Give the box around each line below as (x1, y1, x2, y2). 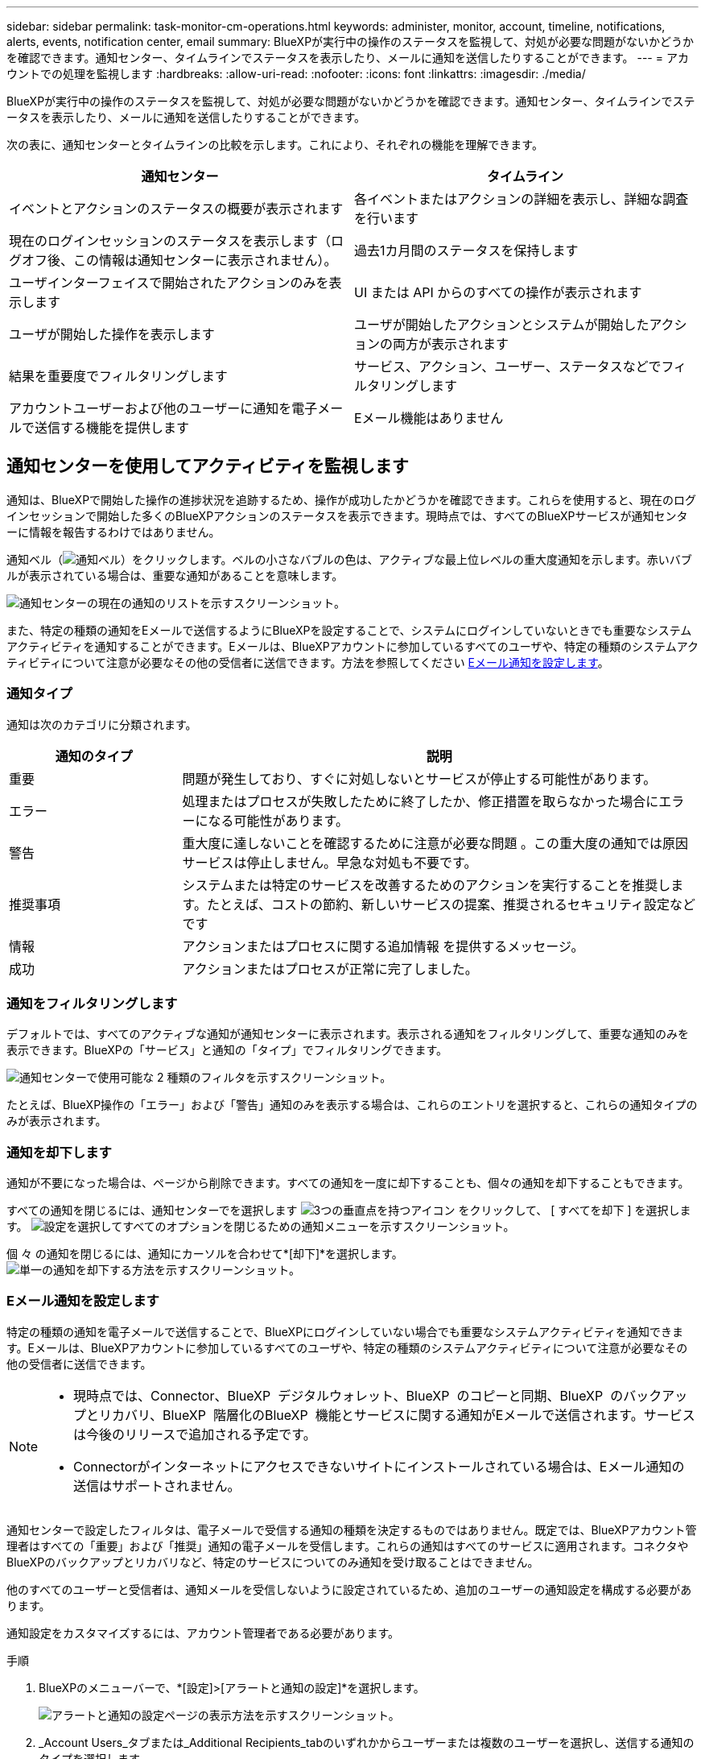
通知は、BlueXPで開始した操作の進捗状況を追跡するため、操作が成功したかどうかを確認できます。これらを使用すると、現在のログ (6, 492, 697, 507)
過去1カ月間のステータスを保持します (354, 242, 579, 259)
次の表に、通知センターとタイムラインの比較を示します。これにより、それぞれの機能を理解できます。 (6, 138, 543, 151)
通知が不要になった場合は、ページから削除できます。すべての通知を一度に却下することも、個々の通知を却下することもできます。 (6, 1176, 690, 1190)
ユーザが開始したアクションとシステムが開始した (354, 317, 649, 333)
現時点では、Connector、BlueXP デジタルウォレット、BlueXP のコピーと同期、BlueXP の (73, 1387, 624, 1404)
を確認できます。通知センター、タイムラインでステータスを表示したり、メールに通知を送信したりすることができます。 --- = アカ (6, 51, 689, 64)
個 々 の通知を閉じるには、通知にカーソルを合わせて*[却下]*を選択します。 (6, 1247, 403, 1261)
